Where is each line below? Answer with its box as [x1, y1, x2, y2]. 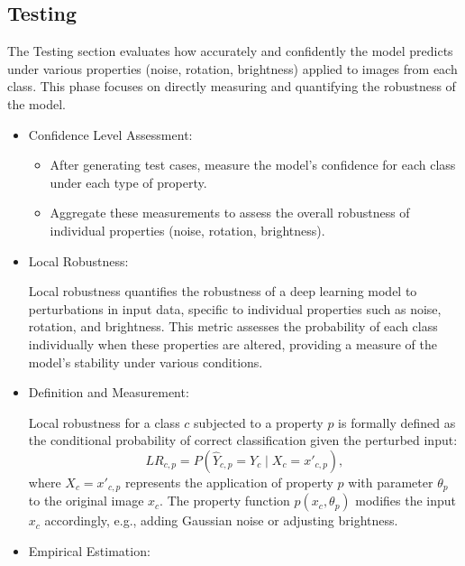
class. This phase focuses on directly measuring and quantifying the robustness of [7, 77, 456, 96]
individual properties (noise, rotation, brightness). [50, 220, 325, 239]
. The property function [160, 491, 290, 510]
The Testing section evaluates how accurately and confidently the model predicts [7, 42, 453, 60]
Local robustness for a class [28, 413, 180, 431]
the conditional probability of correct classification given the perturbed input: [28, 431, 458, 450]
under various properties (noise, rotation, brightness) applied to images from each [7, 59, 458, 78]
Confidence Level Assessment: [28, 125, 193, 144]
